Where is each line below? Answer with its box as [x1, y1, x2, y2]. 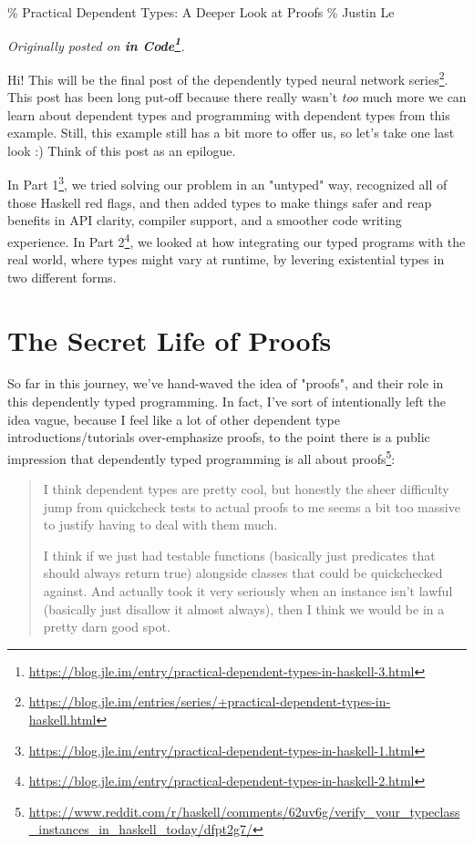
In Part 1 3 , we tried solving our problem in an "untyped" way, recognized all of [7, 172, 448, 194]
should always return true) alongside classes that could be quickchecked [43, 563, 443, 582]
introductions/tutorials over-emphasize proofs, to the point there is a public [7, 428, 430, 447]
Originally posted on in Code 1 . [7, 33, 185, 55]
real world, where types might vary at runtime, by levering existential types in [7, 250, 445, 269]
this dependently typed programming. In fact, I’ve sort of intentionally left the [7, 392, 446, 411]
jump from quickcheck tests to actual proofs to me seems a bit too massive [43, 497, 460, 516]
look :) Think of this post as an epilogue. [7, 140, 236, 160]
